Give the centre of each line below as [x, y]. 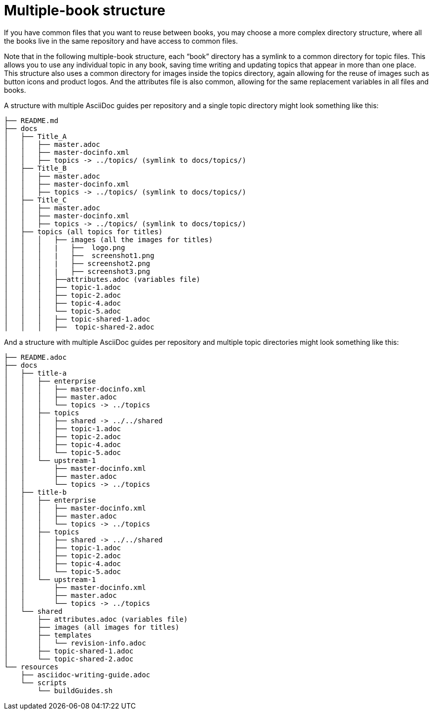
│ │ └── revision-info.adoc [75, 643]
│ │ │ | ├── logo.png [65, 247]
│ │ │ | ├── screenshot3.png [77, 271]
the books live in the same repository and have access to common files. [121, 41]
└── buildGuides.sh [75, 690]
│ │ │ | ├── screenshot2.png [77, 263]
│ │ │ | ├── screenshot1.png [79, 255]
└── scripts [44, 682]
